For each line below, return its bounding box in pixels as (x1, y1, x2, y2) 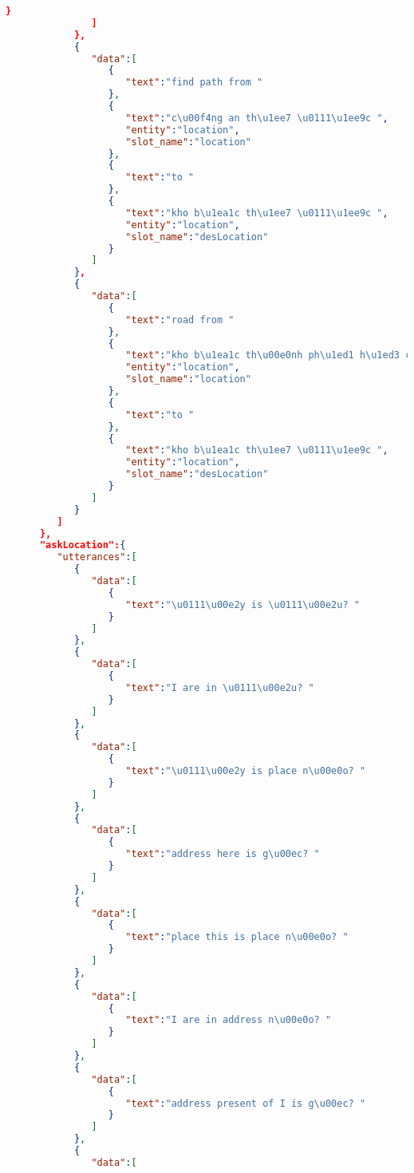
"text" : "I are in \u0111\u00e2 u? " (125, 681, 314, 693)
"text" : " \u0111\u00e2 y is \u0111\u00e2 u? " (125, 598, 360, 610)
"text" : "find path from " (125, 77, 263, 89)
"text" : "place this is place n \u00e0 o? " (125, 931, 349, 943)
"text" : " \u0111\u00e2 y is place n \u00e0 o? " (125, 765, 366, 776)
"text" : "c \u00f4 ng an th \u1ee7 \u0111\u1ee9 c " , (125, 112, 388, 124)
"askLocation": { (39, 539, 126, 551)
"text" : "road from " (125, 314, 235, 326)
